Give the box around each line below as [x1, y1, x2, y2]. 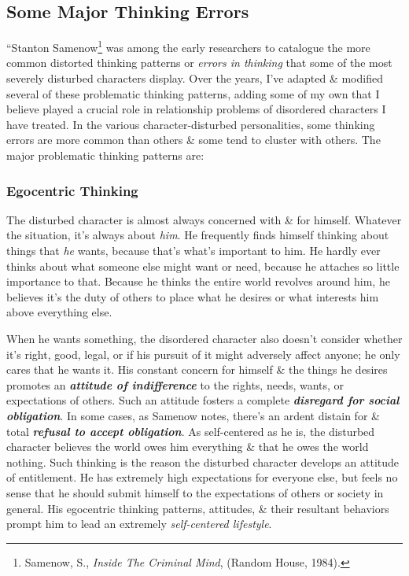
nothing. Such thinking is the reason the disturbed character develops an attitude [6, 453, 400, 470]
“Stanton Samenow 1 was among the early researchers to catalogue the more [6, 37, 370, 55]
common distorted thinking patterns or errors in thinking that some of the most [6, 54, 392, 71]
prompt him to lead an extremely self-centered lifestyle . [6, 515, 272, 532]
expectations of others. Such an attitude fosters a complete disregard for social [6, 392, 400, 408]
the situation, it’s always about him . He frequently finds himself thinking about [6, 227, 389, 243]
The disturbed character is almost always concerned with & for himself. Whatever [6, 211, 402, 227]
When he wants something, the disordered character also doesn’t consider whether [6, 330, 403, 346]
